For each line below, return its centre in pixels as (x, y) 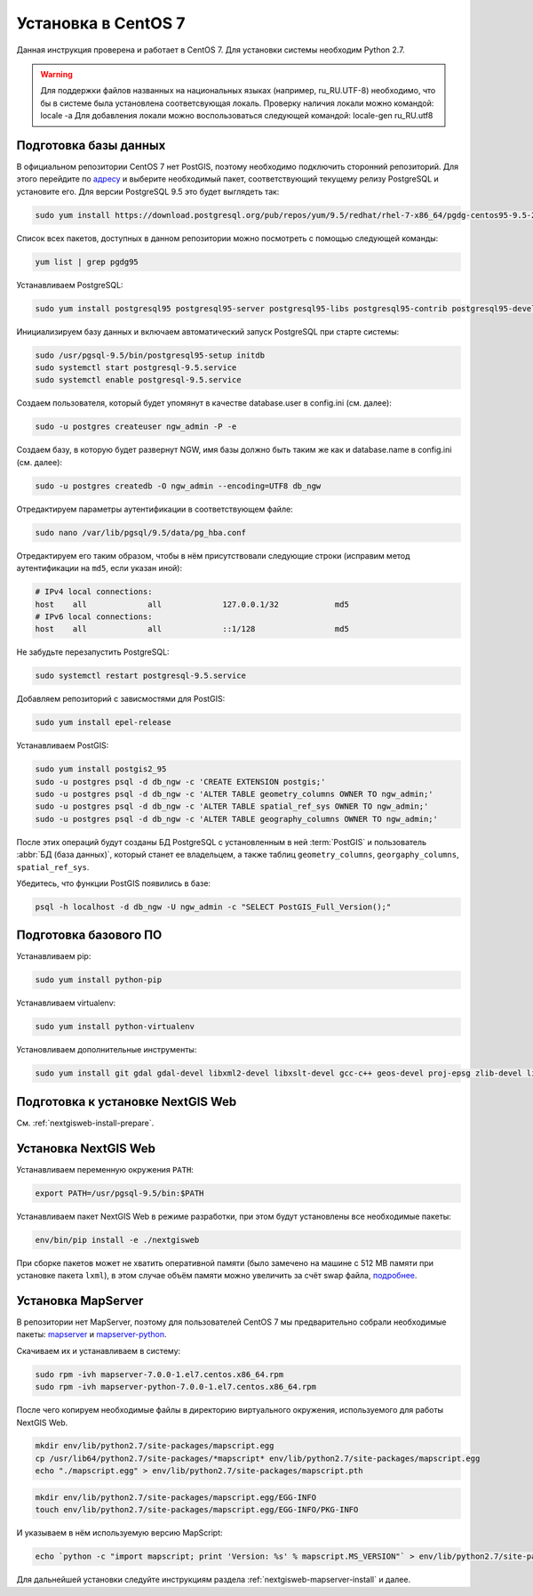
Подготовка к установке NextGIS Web (127, 1102)
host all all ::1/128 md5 (192, 629)
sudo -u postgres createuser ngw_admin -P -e (136, 427)
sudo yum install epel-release (103, 722)
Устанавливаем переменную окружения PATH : (105, 1169)
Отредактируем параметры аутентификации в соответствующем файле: (155, 509)
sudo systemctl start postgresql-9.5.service (136, 368)
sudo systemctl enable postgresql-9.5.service (138, 380)
